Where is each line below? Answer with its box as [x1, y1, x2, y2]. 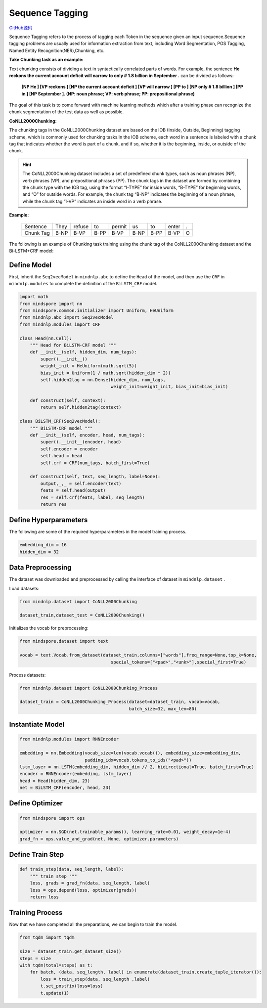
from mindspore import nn [19, 301, 83, 307]
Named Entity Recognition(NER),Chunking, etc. [9, 47, 105, 53]
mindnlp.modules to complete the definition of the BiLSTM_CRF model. [9, 281, 158, 287]
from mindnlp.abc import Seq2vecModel [19, 314, 114, 320]
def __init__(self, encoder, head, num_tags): [30, 433, 145, 438]
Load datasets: [9, 585, 40, 591]
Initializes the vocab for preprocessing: [9, 625, 89, 631]
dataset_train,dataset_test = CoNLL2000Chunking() [19, 613, 145, 618]
